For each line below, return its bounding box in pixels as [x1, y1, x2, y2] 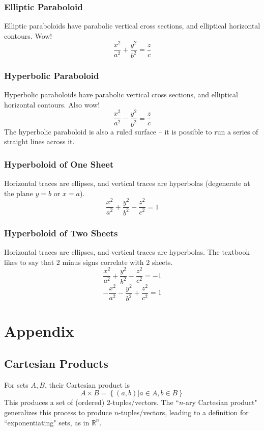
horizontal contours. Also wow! [4, 99, 100, 110]
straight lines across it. [4, 136, 75, 147]
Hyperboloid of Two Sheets [4, 226, 118, 239]
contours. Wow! [4, 30, 52, 41]
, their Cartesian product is [44, 379, 130, 390]
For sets [4, 379, 28, 390]
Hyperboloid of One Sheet [4, 157, 114, 170]
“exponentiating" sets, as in [4, 417, 90, 427]
